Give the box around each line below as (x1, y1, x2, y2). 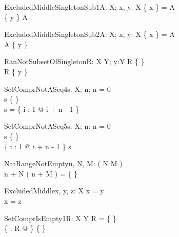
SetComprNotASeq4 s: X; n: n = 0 (4, 83, 111, 94)
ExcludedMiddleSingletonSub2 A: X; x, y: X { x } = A (4, 29, 175, 39)
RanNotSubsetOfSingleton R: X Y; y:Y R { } (4, 56, 145, 67)
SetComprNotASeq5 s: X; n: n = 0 (4, 121, 111, 131)
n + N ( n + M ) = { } (4, 168, 78, 179)
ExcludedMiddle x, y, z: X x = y (4, 185, 104, 196)
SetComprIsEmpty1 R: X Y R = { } (4, 212, 116, 223)
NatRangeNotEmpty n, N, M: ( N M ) (4, 158, 123, 169)
